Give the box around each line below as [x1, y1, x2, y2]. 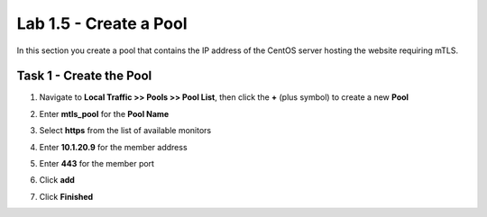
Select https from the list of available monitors [39, 125, 212, 136]
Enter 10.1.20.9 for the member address [39, 141, 188, 152]
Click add [39, 175, 76, 185]
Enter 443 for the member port [39, 158, 155, 169]
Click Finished [39, 191, 94, 202]
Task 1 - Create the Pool [16, 68, 152, 84]
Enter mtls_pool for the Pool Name [39, 108, 170, 119]
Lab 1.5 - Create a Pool [16, 14, 188, 33]
